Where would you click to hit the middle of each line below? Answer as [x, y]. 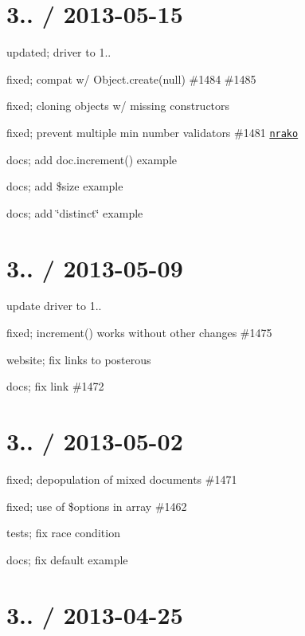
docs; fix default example [67, 559]
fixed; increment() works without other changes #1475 [139, 333]
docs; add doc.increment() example [92, 159]
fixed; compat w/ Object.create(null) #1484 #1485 [131, 79]
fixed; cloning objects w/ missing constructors [118, 106]
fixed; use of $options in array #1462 [97, 506]
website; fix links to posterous [79, 359]
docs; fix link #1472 [55, 386]
